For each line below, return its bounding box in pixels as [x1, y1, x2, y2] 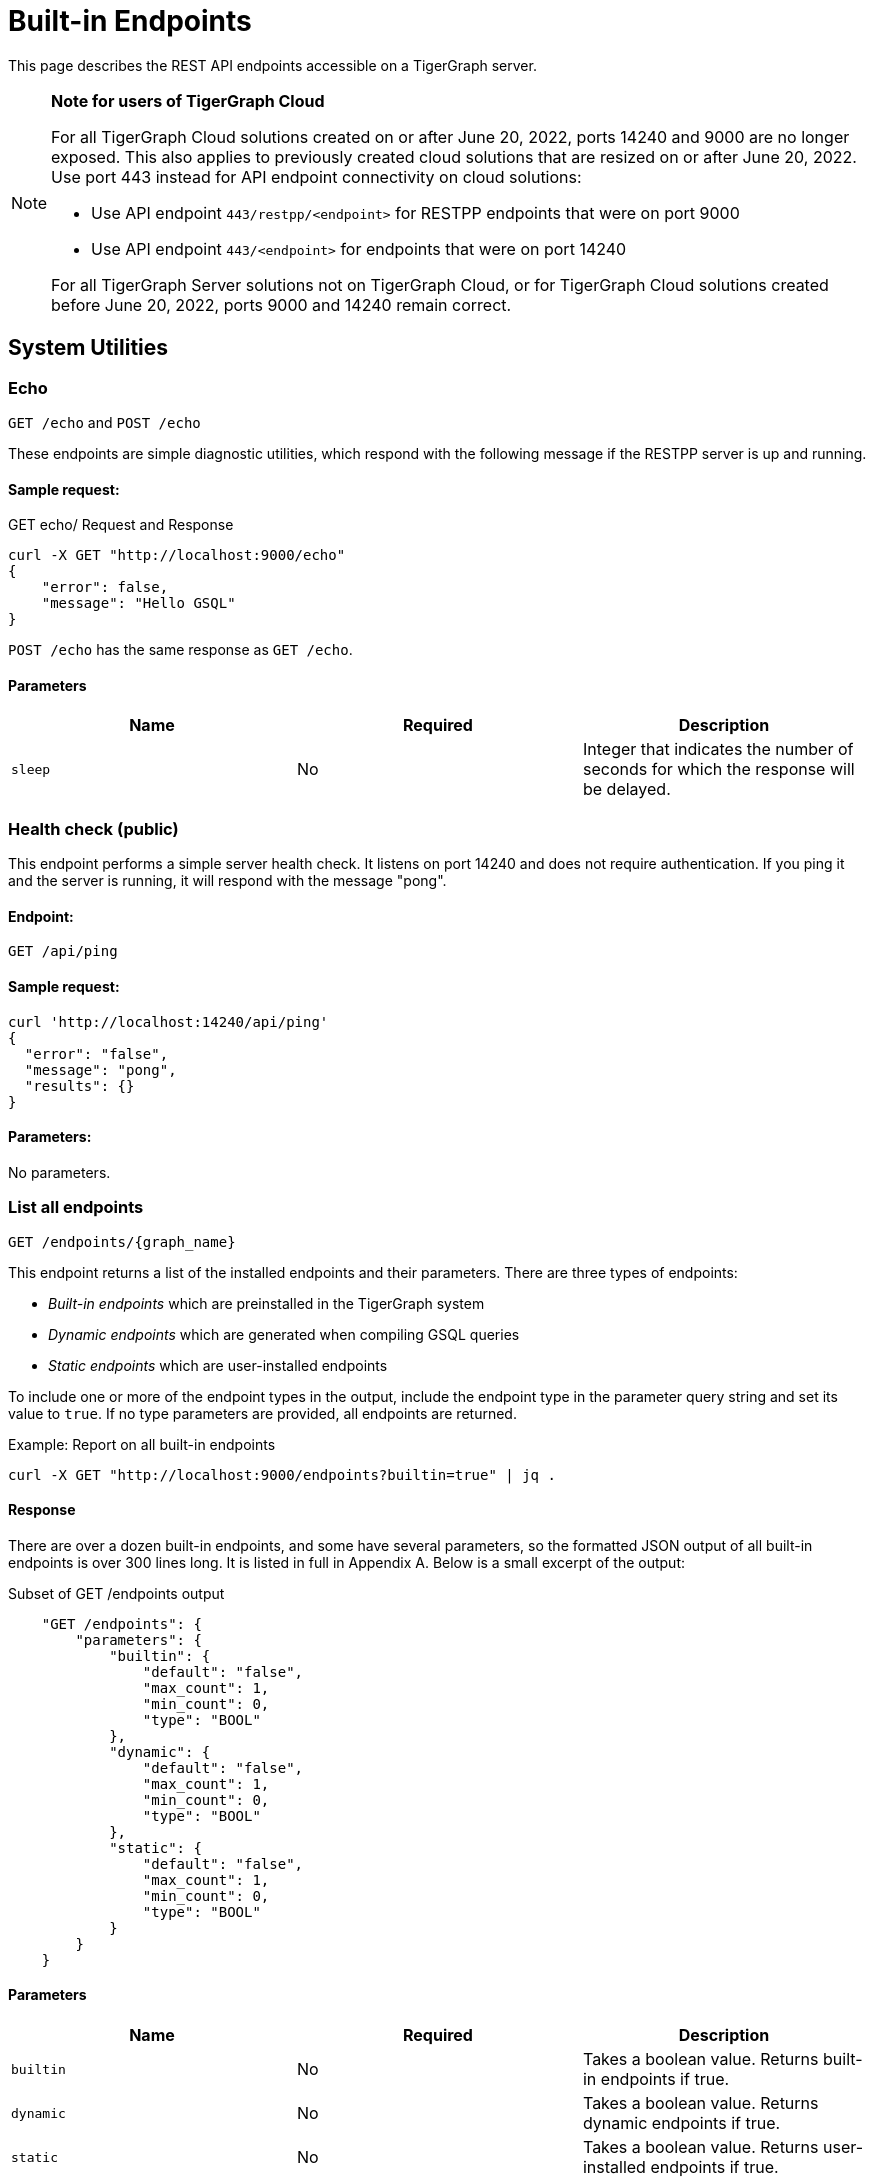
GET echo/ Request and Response [8, 516, 234, 534]
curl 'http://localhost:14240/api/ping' [8, 1013, 329, 1030]
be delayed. [582, 779, 671, 800]
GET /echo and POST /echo [8, 413, 201, 431]
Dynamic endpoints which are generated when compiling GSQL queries [48, 1325, 520, 1343]
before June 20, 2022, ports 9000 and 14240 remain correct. [51, 294, 512, 315]
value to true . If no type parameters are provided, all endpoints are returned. [8, 1404, 517, 1422]
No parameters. [8, 1163, 111, 1181]
